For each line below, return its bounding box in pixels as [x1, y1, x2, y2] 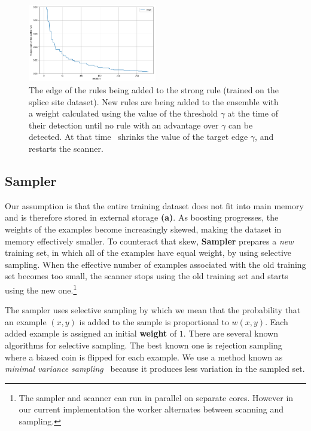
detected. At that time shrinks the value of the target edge [29, 130, 248, 143]
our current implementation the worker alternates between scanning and [19, 403, 283, 415]
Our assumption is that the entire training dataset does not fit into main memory [5, 199, 304, 212]
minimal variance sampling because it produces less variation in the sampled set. [5, 362, 305, 375]
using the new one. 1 [5, 282, 77, 296]
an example [5, 315, 47, 328]
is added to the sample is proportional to [79, 315, 229, 328]
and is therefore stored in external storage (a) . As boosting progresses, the [5, 211, 279, 224]
